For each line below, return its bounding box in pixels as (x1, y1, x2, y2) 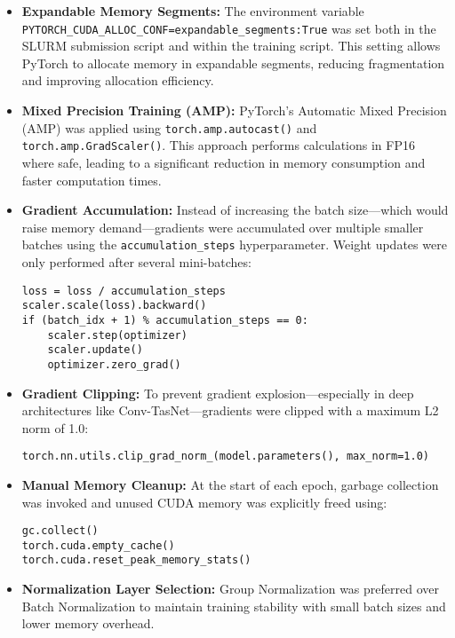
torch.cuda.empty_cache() (21, 539, 175, 552)
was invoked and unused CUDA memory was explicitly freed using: (21, 492, 387, 511)
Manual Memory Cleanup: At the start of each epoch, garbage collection (21, 475, 439, 493)
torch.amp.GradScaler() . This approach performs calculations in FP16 (21, 136, 415, 154)
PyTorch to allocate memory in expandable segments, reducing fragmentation (21, 53, 445, 72)
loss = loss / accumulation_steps (21, 284, 226, 297)
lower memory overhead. (21, 614, 155, 633)
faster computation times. (21, 170, 162, 189)
